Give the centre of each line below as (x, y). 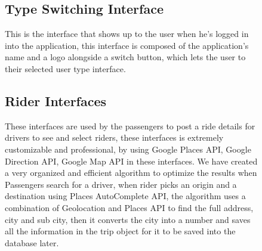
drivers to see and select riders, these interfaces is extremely (114, 137)
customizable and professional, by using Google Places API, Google (128, 149)
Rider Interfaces (56, 100)
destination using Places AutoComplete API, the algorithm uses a (125, 196)
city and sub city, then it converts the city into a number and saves (128, 219)
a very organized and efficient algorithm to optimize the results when (131, 173)
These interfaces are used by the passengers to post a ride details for (130, 125)
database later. (32, 242)
